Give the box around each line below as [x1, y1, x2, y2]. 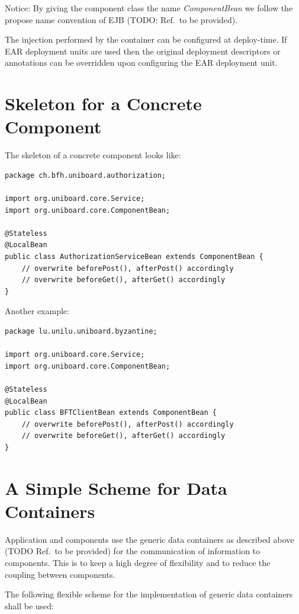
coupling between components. [5, 568, 115, 580]
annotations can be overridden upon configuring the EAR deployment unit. [5, 56, 278, 69]
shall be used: [5, 599, 54, 612]
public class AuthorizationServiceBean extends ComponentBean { [5, 252, 263, 261]
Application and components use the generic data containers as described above [5, 533, 294, 545]
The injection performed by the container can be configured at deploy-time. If [5, 33, 287, 46]
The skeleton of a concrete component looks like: [5, 149, 181, 161]
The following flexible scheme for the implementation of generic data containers [5, 588, 293, 600]
